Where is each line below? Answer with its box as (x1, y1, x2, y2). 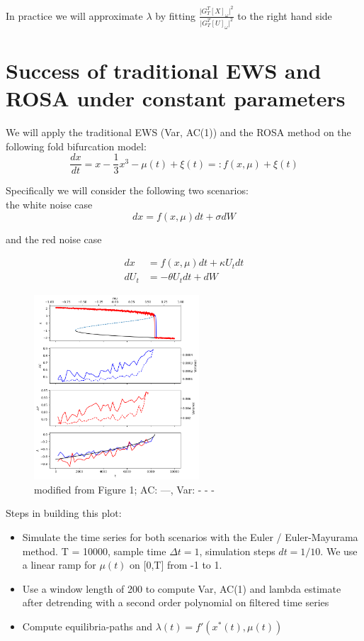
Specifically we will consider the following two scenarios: (6, 183, 249, 198)
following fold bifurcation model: (6, 138, 147, 153)
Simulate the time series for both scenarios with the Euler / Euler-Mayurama (22, 530, 358, 545)
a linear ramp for (22, 557, 96, 572)
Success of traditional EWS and (6, 55, 322, 84)
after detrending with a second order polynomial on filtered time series (22, 595, 329, 610)
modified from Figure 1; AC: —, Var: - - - (34, 481, 215, 496)
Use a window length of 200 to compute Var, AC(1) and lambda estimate (22, 581, 341, 596)
